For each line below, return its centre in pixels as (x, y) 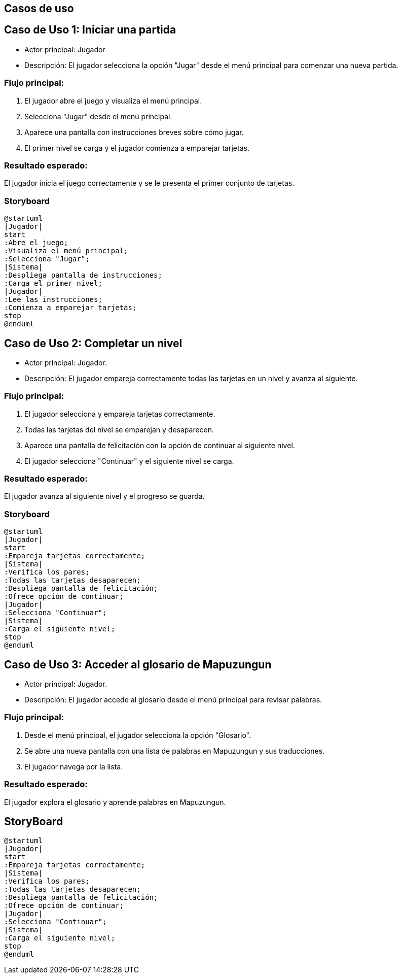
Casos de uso (39, 8)
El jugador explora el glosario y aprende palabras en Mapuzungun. (115, 802)
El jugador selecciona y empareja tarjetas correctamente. (120, 414)
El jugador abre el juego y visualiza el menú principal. (113, 100)
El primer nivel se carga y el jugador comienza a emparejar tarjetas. (137, 148)
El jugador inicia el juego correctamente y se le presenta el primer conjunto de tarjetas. (149, 183)
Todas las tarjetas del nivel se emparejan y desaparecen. (119, 429)
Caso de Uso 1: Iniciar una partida (90, 30)
